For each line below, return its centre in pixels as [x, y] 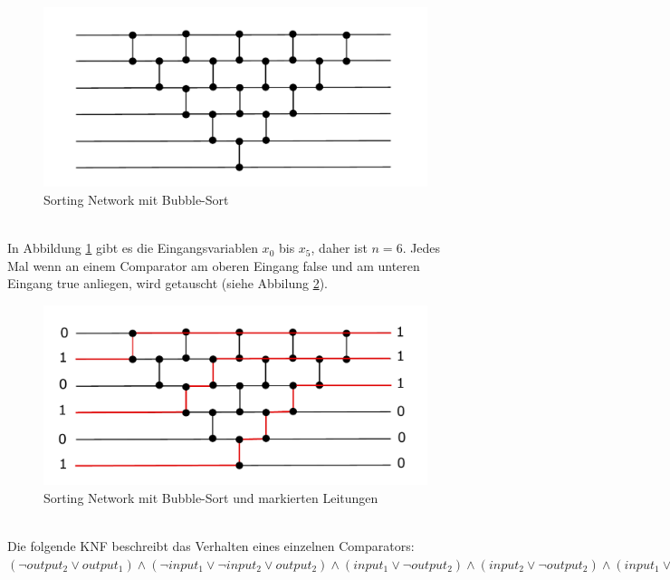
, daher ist [339, 248]
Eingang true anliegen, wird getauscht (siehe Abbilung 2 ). [167, 283]
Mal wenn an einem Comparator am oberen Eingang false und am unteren [214, 265]
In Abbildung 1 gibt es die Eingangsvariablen [133, 248]
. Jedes [421, 248]
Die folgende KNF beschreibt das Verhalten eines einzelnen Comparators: [211, 546]
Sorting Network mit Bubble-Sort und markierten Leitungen [211, 497]
